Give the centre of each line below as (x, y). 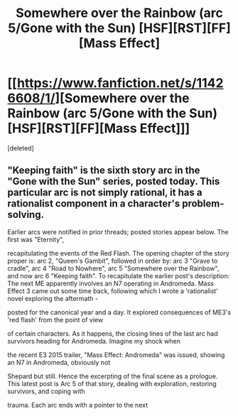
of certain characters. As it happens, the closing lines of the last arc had (113, 333)
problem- (203, 204)
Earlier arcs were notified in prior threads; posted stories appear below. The (118, 231)
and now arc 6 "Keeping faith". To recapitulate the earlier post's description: (119, 275)
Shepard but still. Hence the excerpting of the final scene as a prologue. (113, 376)
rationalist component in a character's (94, 204)
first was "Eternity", (36, 239)
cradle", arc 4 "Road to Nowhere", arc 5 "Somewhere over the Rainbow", (113, 268)
